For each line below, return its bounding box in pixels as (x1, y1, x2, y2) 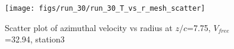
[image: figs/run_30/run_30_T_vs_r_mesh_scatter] (5, 4, 205, 13)
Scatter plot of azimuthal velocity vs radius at (5, 21, 173, 33)
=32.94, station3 (5, 33, 65, 45)
